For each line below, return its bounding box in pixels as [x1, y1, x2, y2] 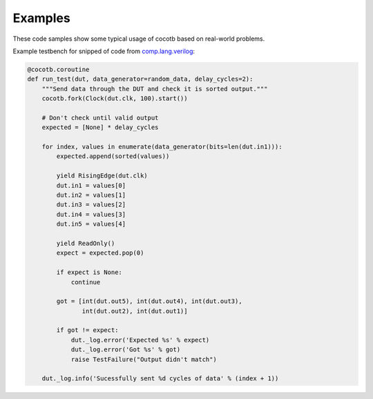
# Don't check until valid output [41, 114, 159, 121]
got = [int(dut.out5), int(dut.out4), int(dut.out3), [56, 298, 242, 305]
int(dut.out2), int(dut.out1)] [82, 307, 188, 315]
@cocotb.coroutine [27, 66, 90, 73]
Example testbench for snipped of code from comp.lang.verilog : [12, 47, 195, 55]
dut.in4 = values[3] [56, 211, 126, 218]
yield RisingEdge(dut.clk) [56, 172, 148, 179]
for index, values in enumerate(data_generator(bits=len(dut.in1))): [41, 143, 283, 151]
